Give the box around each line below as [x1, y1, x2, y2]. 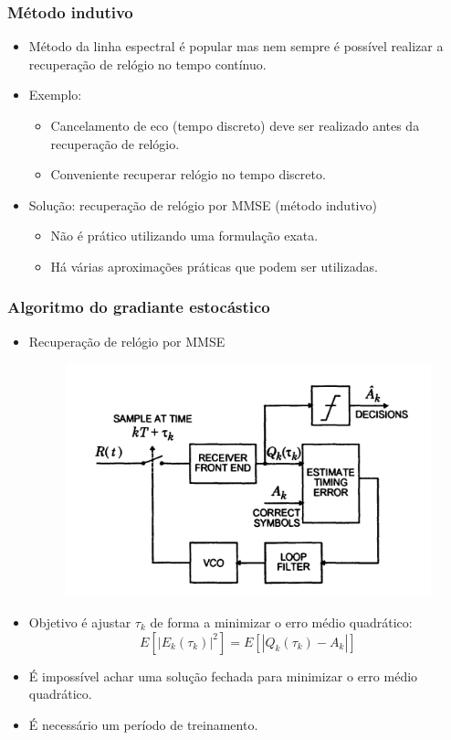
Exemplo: [28, 85, 82, 104]
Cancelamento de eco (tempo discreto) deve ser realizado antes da [50, 116, 420, 134]
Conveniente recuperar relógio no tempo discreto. [50, 165, 326, 184]
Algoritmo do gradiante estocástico [7, 295, 270, 318]
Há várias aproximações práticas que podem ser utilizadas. [50, 256, 378, 275]
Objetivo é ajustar [28, 613, 131, 631]
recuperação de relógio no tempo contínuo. [28, 54, 267, 73]
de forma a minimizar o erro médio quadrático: [150, 613, 413, 631]
